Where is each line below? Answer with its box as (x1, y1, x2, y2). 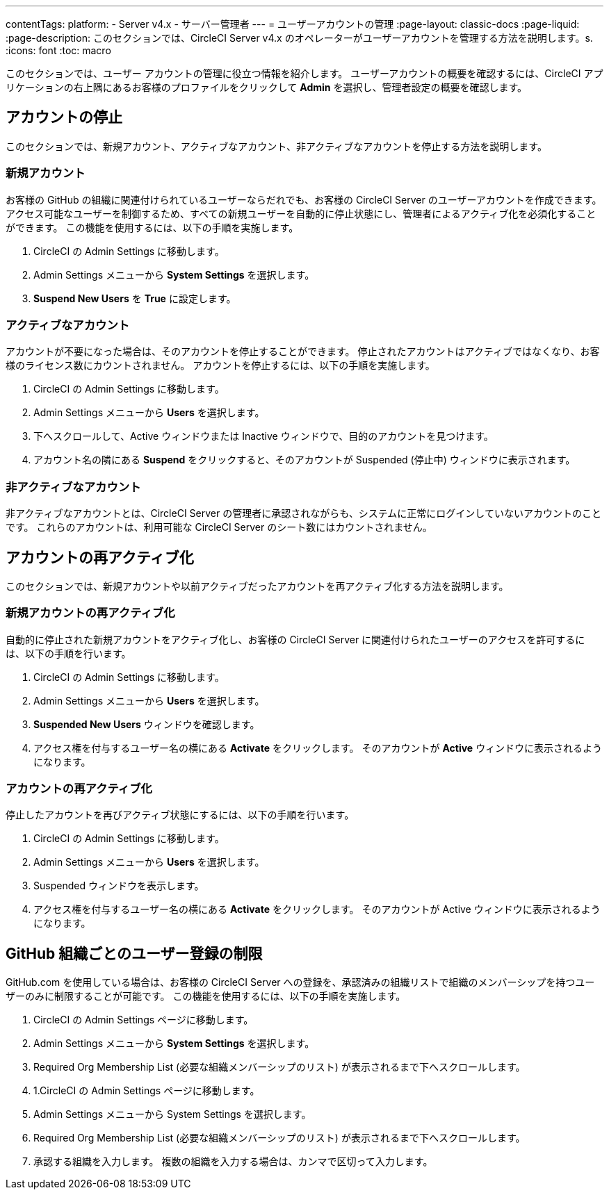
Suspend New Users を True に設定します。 (33, 292, 236, 304)
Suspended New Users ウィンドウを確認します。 (33, 718, 260, 730)
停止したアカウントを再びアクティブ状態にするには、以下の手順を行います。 (6, 809, 355, 821)
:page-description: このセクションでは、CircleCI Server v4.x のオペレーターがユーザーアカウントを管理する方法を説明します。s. (6, 32, 593, 44)
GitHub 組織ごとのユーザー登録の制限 (6, 944, 263, 962)
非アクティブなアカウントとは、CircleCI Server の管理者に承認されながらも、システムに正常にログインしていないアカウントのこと (6, 507, 601, 520)
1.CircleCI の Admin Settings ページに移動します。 (33, 1085, 260, 1097)
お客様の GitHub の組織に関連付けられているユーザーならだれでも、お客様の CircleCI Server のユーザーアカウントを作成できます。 (6, 193, 602, 206)
